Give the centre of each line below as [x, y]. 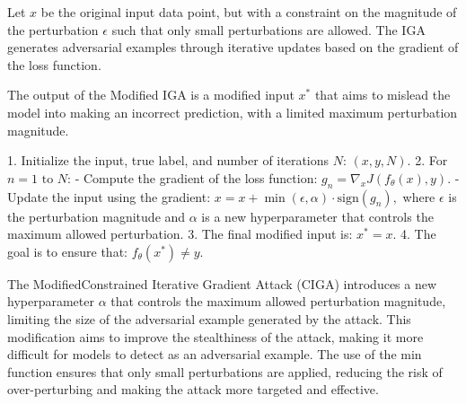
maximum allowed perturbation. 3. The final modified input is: [180, 234]
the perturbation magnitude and [97, 216]
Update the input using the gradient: [109, 196]
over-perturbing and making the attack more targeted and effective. [193, 389]
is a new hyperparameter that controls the [317, 216]
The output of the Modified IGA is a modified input [151, 95]
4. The [418, 234]
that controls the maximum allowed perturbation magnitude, [278, 301]
